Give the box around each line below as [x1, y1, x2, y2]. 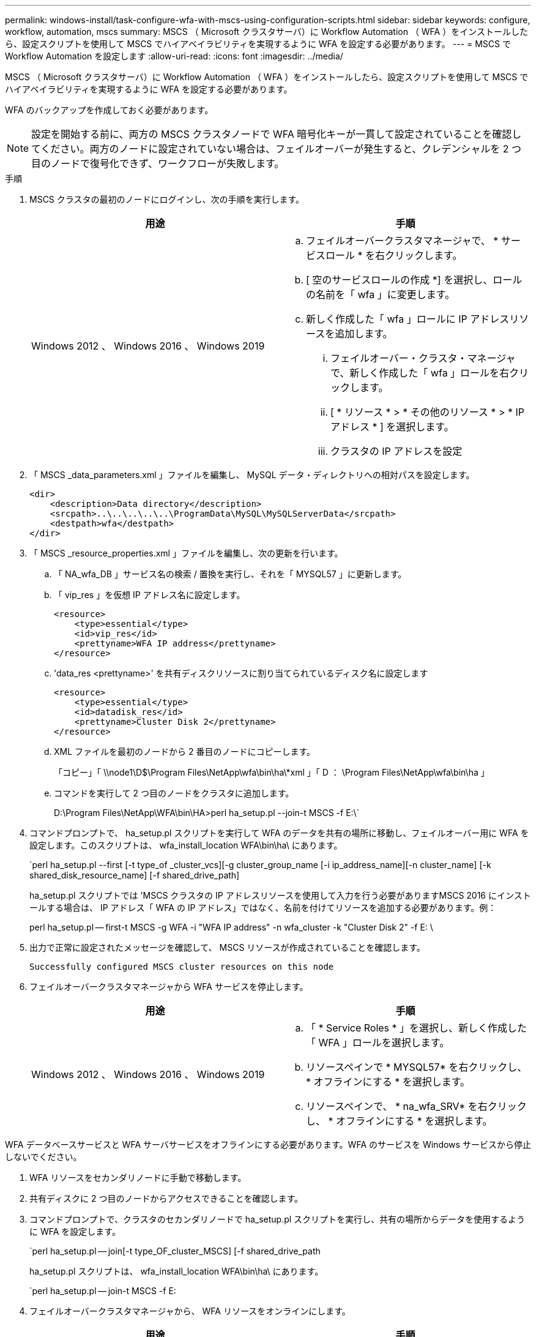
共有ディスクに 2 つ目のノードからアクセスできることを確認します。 [29, 1193, 303, 1204]
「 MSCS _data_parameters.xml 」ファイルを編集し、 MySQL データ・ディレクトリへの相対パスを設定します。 [29, 470, 475, 480]
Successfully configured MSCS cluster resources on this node [29, 962, 334, 972]
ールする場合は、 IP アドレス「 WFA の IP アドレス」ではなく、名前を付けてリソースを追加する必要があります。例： [29, 902, 497, 913]
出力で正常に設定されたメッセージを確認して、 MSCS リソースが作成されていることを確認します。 [29, 942, 425, 953]
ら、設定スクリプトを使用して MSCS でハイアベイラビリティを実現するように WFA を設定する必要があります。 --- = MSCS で [5, 39, 511, 49]
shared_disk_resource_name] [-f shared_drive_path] [29, 870, 240, 880]
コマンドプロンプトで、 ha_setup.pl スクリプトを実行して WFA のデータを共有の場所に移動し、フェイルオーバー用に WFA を [29, 828, 529, 838]
